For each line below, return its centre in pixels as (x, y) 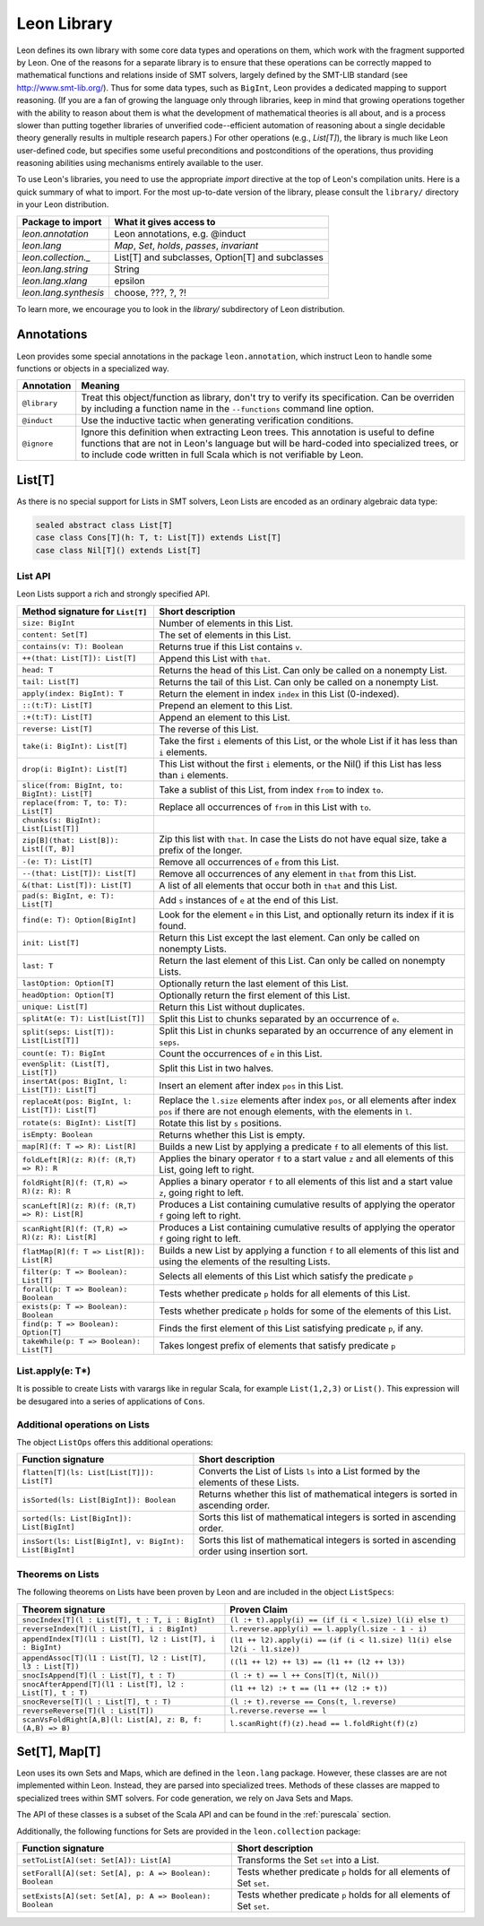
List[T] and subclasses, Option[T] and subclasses (219, 257)
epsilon (130, 281)
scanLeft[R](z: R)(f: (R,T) (79, 1206)
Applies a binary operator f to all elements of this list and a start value (306, 1181)
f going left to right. (200, 1215)
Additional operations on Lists (83, 1424)
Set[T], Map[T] (59, 1752)
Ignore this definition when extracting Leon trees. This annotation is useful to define (258, 432)
